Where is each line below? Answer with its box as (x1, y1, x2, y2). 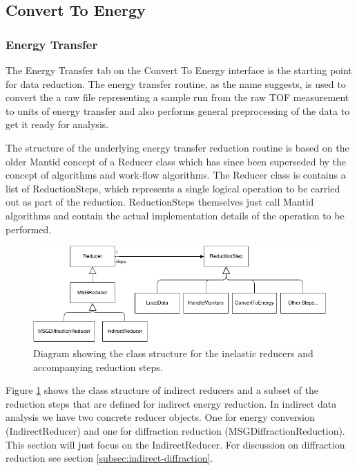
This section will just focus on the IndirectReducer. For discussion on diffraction (6, 437, 345, 451)
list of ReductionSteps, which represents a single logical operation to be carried (6, 181, 340, 195)
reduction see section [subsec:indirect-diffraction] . (6, 451, 213, 465)
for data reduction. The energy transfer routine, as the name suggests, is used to (6, 76, 346, 91)
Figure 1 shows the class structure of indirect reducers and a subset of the (6, 383, 318, 397)
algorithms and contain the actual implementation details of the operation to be (6, 208, 345, 222)
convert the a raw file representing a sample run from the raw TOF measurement (6, 90, 349, 105)
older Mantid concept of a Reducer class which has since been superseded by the (6, 154, 347, 168)
